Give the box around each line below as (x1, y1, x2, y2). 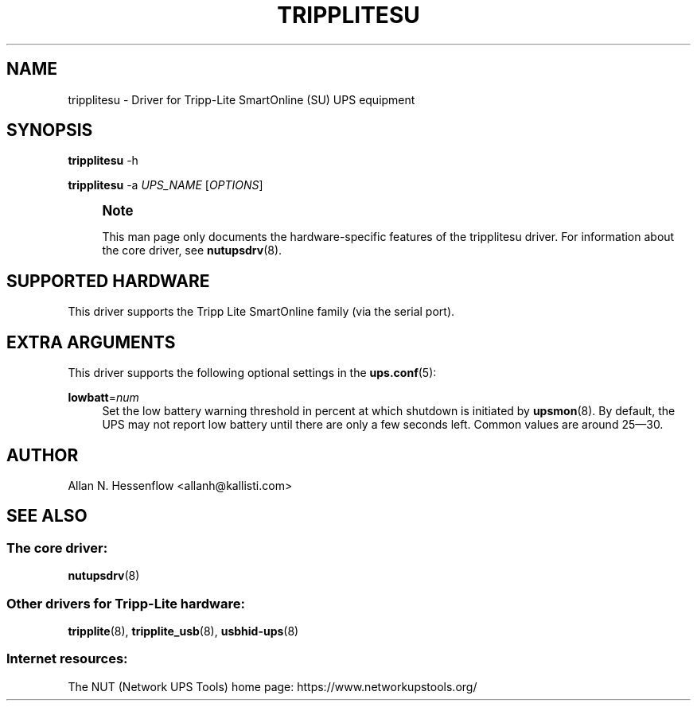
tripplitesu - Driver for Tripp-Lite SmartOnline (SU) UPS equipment (68, 92, 415, 107)
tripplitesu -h (68, 153, 138, 168)
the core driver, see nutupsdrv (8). (102, 243, 282, 258)
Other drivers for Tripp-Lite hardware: (6, 595, 245, 612)
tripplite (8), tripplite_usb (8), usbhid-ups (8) (68, 623, 299, 638)
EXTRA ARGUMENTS (6, 332, 176, 352)
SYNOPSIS (6, 120, 93, 141)
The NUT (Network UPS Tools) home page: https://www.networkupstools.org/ (68, 679, 477, 693)
